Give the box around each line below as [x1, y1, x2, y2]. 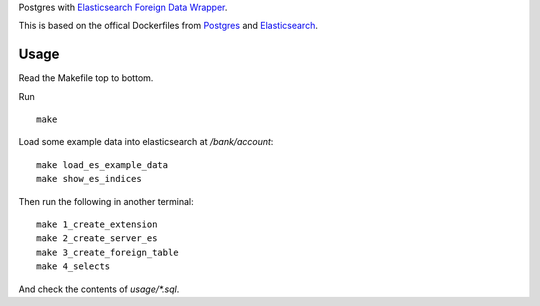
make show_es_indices [36, 173, 142, 185]
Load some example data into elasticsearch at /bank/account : [18, 136, 274, 148]
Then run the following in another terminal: [18, 195, 194, 207]
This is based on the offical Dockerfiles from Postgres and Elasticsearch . [18, 20, 319, 32]
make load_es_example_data [36, 159, 169, 170]
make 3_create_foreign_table [36, 246, 179, 258]
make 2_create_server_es [36, 233, 158, 244]
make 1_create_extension [36, 219, 158, 230]
